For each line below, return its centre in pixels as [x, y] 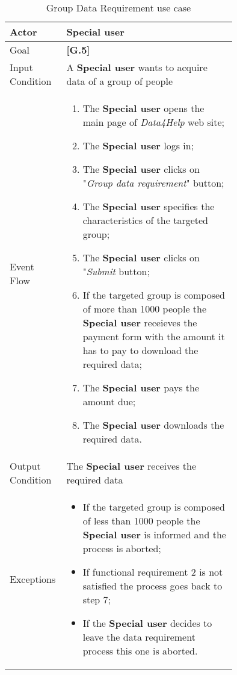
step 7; [97, 599]
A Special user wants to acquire [137, 67]
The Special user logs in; [138, 145]
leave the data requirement [139, 637]
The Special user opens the [143, 108]
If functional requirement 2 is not [153, 572]
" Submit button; [116, 271]
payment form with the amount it [154, 336]
